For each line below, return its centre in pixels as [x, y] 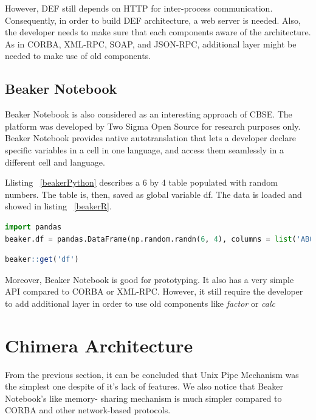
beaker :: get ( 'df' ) [42, 260]
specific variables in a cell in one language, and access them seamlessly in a [145, 149]
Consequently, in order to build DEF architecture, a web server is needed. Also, [153, 20]
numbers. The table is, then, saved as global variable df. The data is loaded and [153, 194]
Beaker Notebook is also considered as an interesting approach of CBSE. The [149, 114]
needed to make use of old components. [78, 56]
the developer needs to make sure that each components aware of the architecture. [158, 32]
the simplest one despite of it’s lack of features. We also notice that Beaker [144, 386]
